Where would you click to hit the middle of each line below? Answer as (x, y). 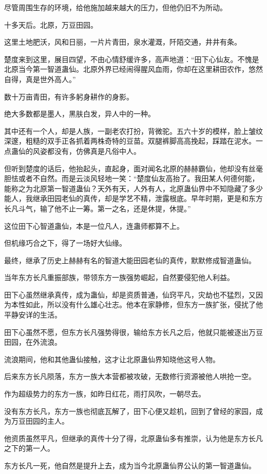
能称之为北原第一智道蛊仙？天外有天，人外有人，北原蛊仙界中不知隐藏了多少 (133, 188)
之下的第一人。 (29, 448)
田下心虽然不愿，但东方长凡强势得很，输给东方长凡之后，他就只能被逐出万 (130, 332)
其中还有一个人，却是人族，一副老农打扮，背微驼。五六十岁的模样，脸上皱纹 (133, 131)
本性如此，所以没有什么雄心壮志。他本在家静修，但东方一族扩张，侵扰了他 (137, 304)
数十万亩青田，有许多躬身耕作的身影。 (69, 96)
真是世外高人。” (51, 79)
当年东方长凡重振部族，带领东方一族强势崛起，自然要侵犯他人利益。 (119, 277)
